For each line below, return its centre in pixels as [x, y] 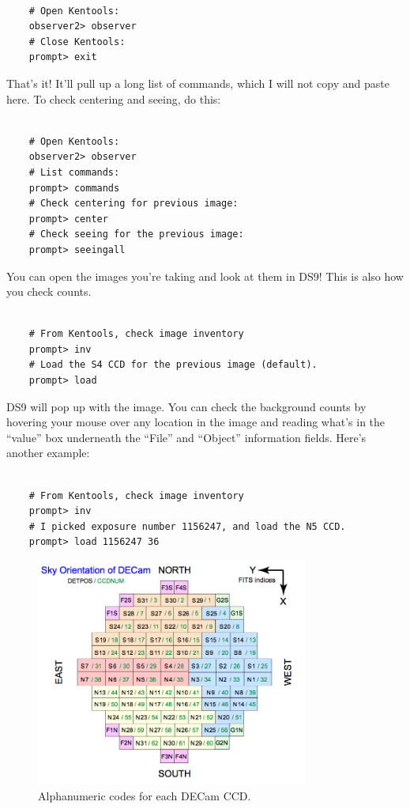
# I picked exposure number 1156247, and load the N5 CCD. [187, 526]
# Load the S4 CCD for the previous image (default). [173, 365]
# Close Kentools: [77, 42]
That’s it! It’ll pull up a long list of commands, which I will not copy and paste [198, 83]
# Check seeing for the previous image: [136, 234]
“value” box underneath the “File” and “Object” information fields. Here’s [186, 437]
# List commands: [74, 172]
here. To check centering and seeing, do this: [114, 98]
